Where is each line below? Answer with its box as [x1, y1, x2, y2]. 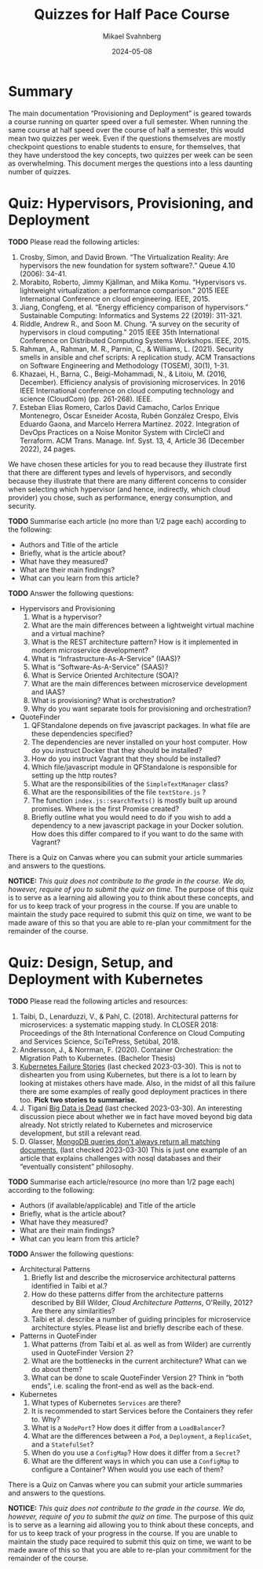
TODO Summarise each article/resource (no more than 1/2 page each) [8, 1176, 236, 1187]
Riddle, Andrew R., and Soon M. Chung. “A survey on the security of [19, 319, 239, 328]
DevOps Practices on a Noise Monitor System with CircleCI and [19, 427, 225, 437]
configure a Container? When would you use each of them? [31, 1465, 224, 1474]
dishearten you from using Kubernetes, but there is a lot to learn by [19, 1070, 237, 1079]
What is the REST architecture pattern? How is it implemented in [31, 637, 239, 646]
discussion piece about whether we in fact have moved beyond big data [19, 1111, 253, 1121]
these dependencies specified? [31, 729, 133, 738]
